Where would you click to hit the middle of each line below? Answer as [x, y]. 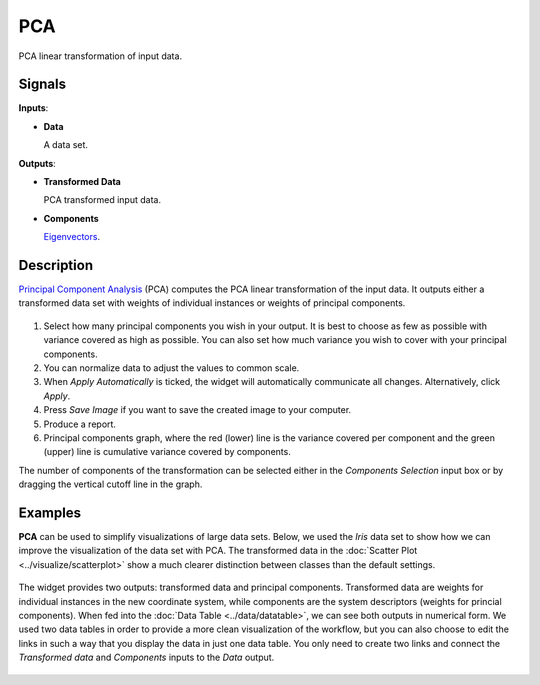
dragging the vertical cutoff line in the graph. [110, 484]
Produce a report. [80, 424]
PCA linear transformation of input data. [100, 56]
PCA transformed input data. [102, 200]
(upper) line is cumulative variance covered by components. [167, 452]
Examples [50, 512]
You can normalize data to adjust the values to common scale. [171, 368]
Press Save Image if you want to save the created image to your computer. [197, 410]
